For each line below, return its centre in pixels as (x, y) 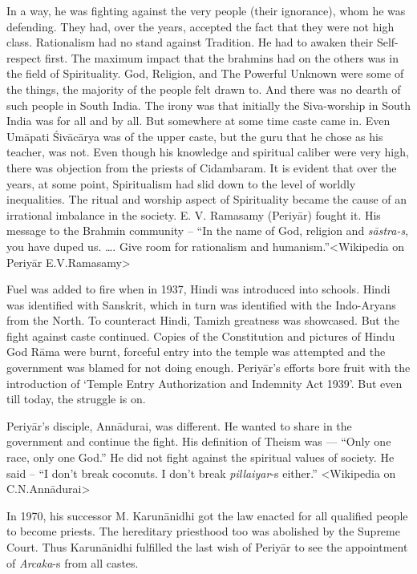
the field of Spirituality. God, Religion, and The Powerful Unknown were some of (205, 73)
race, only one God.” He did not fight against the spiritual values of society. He (200, 457)
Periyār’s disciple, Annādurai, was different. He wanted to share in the (179, 425)
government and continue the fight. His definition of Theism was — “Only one (199, 441)
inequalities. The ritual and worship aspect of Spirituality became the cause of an (206, 199)
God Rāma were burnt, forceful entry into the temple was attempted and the (196, 352)
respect (24, 57)
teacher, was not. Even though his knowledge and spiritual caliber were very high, (208, 152)
